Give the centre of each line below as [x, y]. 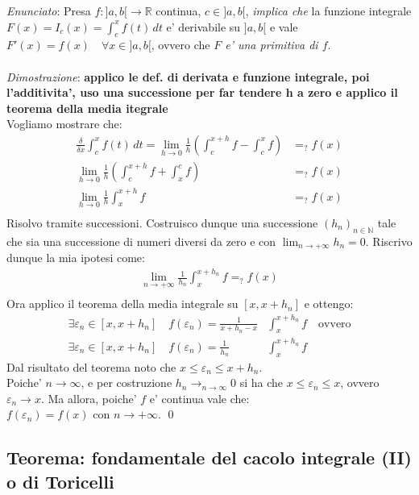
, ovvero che [180, 45]
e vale [284, 26]
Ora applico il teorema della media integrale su [122, 304]
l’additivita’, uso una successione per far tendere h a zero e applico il [202, 92]
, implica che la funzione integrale [328, 10]
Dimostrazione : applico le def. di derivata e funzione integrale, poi [188, 76]
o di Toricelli [60, 481]
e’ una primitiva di [272, 45]
